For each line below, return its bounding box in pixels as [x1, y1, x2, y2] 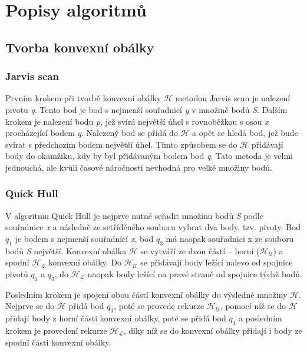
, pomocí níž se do [220, 300, 286, 312]
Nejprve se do [5, 300, 55, 312]
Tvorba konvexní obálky [5, 38, 154, 56]
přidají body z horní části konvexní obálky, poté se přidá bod [5, 312, 226, 324]
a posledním [239, 312, 282, 324]
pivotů [5, 267, 28, 280]
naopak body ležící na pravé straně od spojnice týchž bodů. [87, 267, 302, 280]
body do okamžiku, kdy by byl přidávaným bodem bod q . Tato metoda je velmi [5, 150, 293, 162]
